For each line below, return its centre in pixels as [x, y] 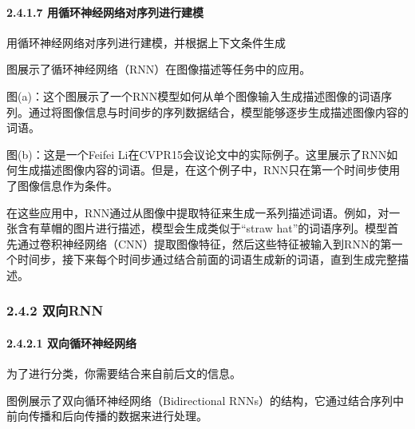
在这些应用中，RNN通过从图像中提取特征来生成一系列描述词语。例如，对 [198, 212]
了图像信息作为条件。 [62, 185]
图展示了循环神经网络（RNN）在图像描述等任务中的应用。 [159, 69]
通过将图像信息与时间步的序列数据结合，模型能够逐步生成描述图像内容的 [218, 111]
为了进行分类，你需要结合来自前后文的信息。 [124, 373]
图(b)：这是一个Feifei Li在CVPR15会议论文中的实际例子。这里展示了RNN [197, 154]
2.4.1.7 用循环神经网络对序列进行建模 [105, 12]
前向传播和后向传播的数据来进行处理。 [107, 416]
